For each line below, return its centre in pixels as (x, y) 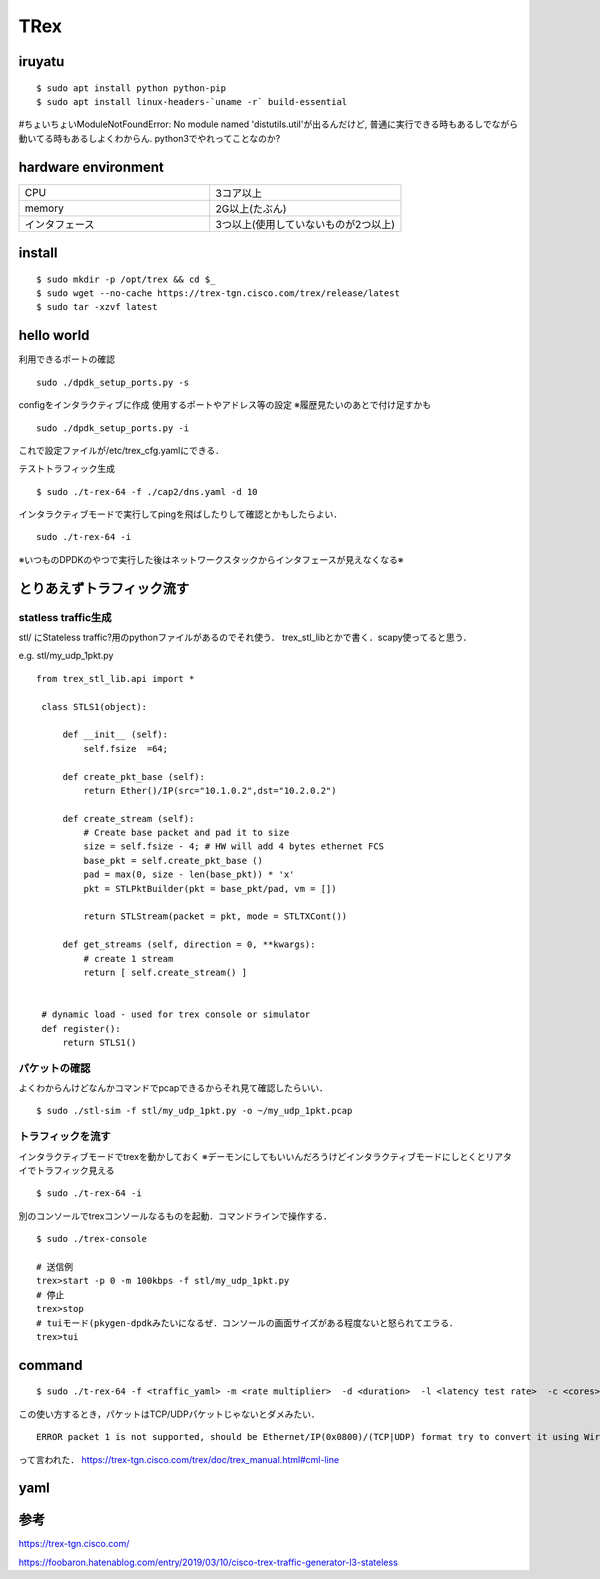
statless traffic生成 (65, 617)
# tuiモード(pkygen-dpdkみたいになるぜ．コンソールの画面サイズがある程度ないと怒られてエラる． (247, 1323)
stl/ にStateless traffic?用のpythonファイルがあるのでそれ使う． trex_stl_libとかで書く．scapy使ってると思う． (245, 637)
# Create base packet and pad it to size (186, 833)
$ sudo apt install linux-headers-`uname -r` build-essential (192, 101)
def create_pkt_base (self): (133, 776)
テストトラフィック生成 (66, 469)
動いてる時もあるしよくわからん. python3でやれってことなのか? (149, 138)
